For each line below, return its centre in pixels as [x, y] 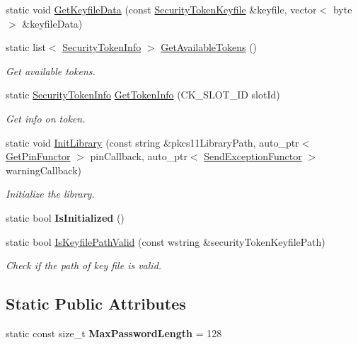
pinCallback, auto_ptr [139, 156]
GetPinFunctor [38, 156]
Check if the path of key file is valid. [84, 265]
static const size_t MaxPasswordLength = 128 [114, 333]
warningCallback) [44, 170]
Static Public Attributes [96, 304]
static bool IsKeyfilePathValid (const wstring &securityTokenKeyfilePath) [166, 241]
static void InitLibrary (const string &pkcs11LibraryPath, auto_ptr [152, 142]
